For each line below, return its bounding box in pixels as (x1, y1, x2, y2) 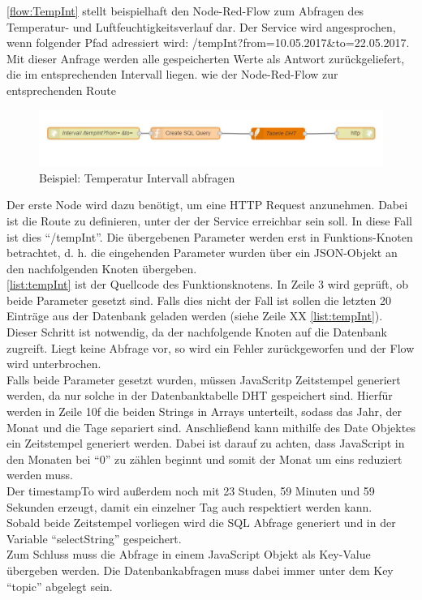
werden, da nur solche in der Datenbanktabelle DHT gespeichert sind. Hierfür (6, 387, 393, 404)
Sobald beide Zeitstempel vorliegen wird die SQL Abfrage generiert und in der (6, 514, 396, 531)
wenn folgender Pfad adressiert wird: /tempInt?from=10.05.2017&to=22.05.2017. (6, 34, 410, 51)
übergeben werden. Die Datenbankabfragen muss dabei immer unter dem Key (6, 561, 394, 578)
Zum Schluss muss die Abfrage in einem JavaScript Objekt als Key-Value (6, 546, 371, 563)
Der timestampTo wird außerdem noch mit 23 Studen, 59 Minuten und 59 (6, 482, 375, 499)
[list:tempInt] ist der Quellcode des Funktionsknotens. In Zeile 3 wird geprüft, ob (6, 276, 409, 293)
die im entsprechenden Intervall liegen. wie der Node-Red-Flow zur (6, 66, 338, 83)
